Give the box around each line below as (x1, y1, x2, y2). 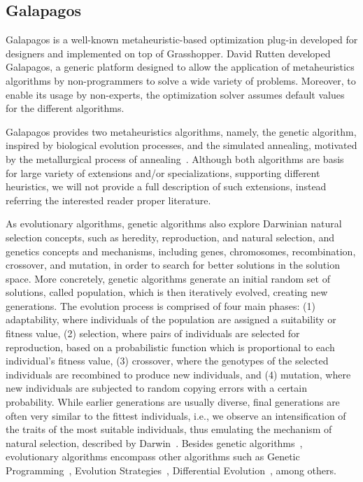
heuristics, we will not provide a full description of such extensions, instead (6, 179, 327, 194)
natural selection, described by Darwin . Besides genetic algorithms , (6, 435, 303, 450)
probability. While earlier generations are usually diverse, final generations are (6, 395, 340, 409)
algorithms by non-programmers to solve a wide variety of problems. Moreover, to (6, 73, 356, 87)
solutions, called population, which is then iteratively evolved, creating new (6, 285, 328, 299)
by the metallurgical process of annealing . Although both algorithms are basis (6, 151, 344, 166)
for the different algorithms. (6, 101, 124, 115)
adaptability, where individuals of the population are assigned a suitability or (6, 312, 336, 327)
